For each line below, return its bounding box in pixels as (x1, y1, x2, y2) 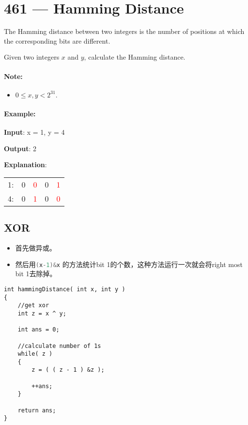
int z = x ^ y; (17, 310, 66, 317)
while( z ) (17, 350, 53, 358)
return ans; (17, 407, 56, 414)
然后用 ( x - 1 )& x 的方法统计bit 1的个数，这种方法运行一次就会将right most (15, 259, 243, 269)
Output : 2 (4, 143, 37, 153)
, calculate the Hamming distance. (84, 52, 186, 62)
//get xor (17, 302, 49, 309)
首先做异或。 (15, 243, 56, 253)
